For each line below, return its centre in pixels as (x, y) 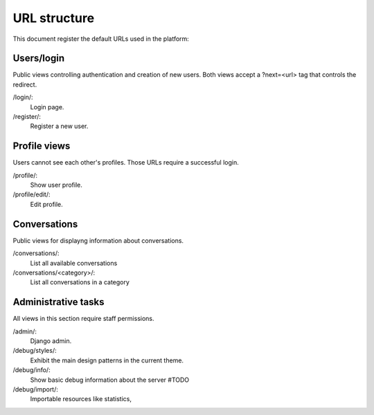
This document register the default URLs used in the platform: (101, 39)
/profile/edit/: (32, 194)
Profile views (42, 146)
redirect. (25, 84)
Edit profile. (47, 204)
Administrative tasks (59, 302)
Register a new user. (59, 126)
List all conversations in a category (80, 282)
